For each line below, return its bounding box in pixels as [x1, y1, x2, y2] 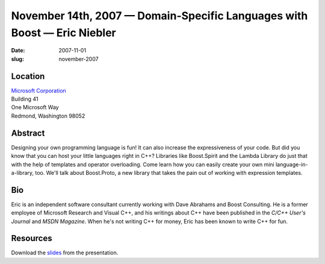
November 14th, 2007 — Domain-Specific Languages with [11, 9, 308, 22]
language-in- [275, 160, 308, 168]
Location [11, 71, 45, 81]
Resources [11, 233, 52, 244]
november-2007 [58, 55, 99, 63]
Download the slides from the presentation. [11, 249, 119, 256]
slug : [11, 55, 24, 63]
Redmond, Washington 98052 [11, 112, 85, 119]
